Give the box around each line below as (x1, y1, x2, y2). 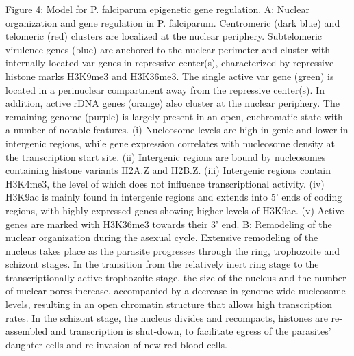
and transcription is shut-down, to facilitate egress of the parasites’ (50, 324, 331, 338)
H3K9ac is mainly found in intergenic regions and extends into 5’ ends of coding (5, 190, 342, 204)
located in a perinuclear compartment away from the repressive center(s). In (5, 82, 325, 97)
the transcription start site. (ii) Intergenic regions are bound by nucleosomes (5, 149, 326, 164)
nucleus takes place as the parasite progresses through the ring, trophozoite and (5, 243, 340, 257)
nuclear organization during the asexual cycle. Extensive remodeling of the (5, 230, 318, 244)
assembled (5, 324, 48, 338)
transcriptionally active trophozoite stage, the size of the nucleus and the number (5, 270, 346, 284)
